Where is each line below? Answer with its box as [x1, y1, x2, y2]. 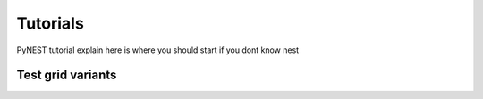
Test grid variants [16, 68, 117, 83]
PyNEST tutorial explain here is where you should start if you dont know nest [16, 45, 300, 55]
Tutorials [16, 13, 84, 33]
